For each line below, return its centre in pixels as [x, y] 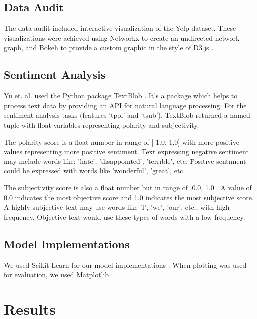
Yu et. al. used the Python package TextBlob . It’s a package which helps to [121, 95]
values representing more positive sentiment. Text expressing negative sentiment [126, 151]
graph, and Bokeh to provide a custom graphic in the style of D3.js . [109, 48]
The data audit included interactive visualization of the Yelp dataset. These [120, 28]
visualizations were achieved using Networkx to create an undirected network [122, 38]
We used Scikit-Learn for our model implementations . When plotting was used [125, 264]
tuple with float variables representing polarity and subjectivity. [102, 124]
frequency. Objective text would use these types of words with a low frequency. [125, 217]
